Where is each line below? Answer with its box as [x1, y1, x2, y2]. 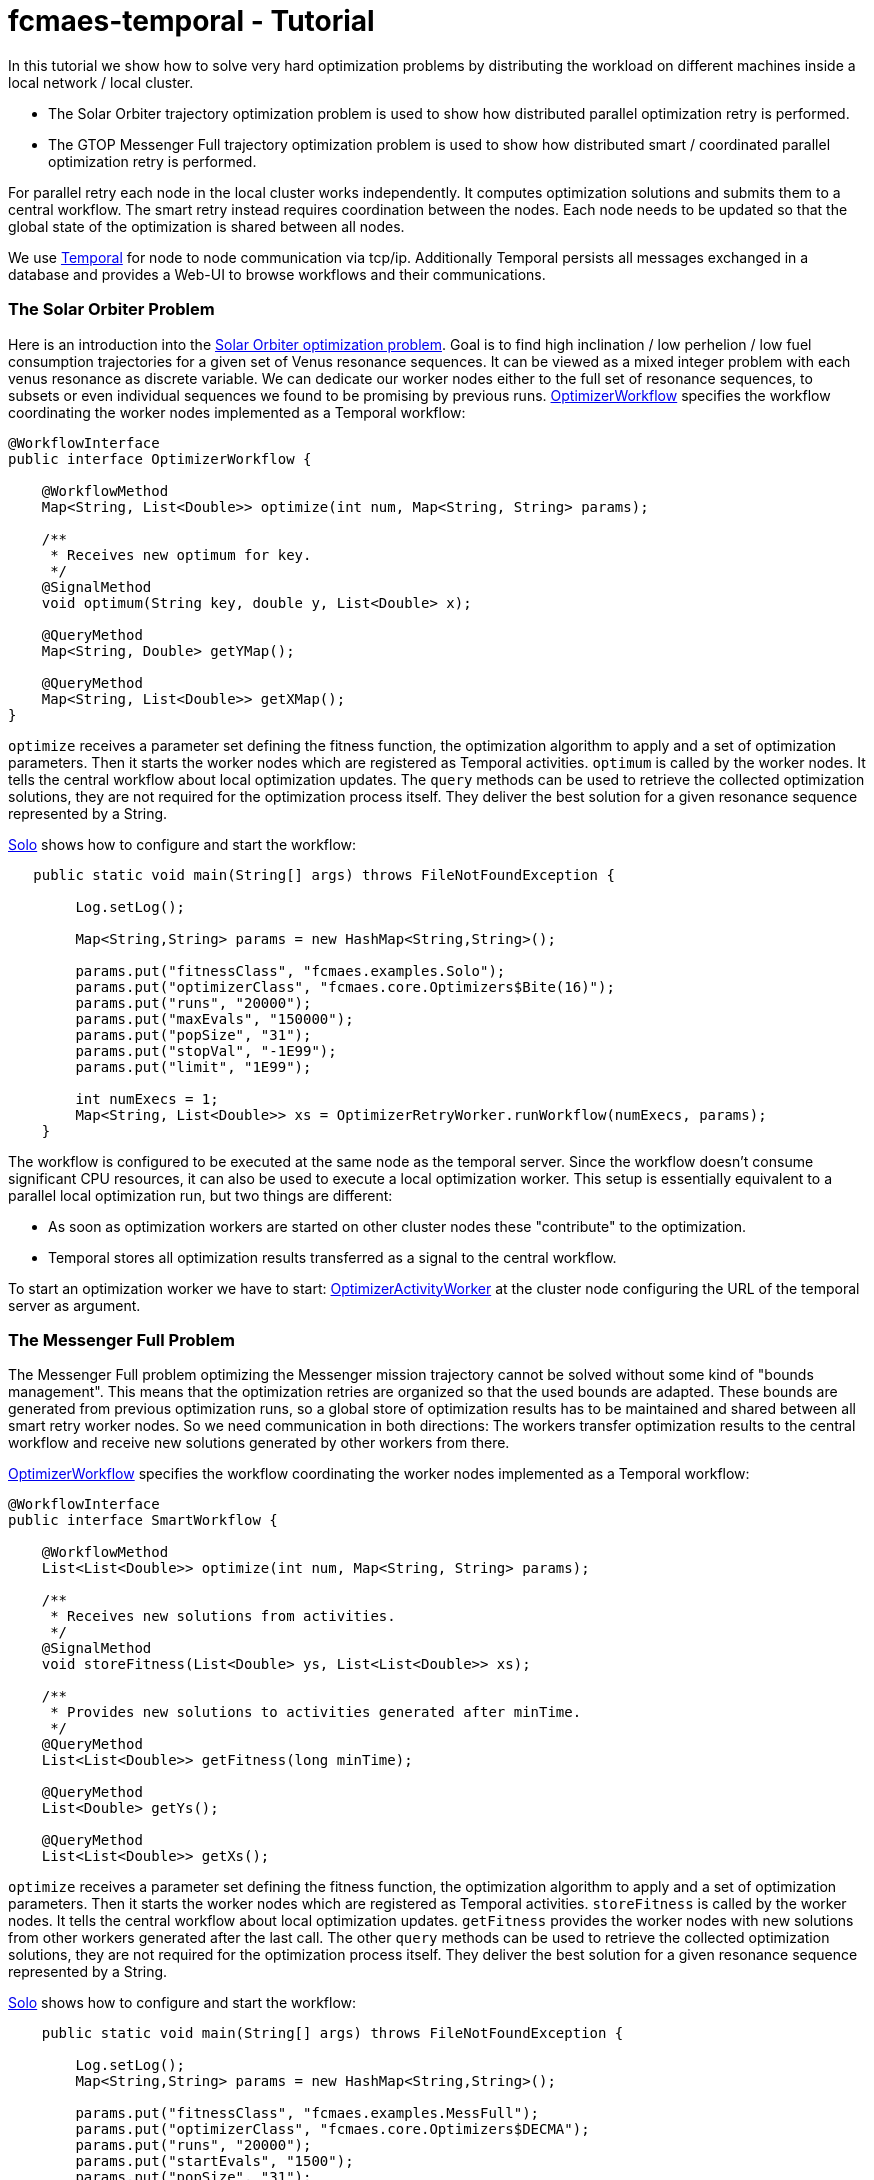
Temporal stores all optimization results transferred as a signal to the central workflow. [48, 1248, 617, 1266]
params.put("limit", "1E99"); [75, 1058, 312, 1075]
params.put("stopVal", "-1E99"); [75, 1042, 337, 1059]
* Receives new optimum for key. [50, 546, 312, 563]
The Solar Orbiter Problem [8, 299, 215, 320]
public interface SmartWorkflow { [8, 1512, 278, 1529]
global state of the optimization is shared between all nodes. [8, 217, 405, 235]
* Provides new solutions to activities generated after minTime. [50, 1704, 582, 1721]
